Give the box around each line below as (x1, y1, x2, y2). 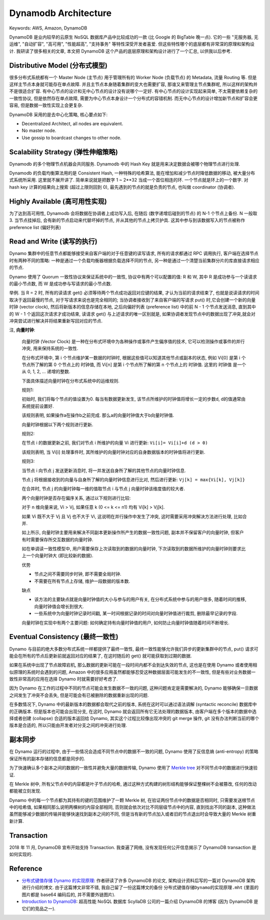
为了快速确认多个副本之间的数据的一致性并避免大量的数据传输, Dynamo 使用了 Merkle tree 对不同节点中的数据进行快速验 (9, 765, 257, 771)
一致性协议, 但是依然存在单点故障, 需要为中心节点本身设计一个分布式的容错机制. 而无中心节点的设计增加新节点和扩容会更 (9, 95, 257, 101)
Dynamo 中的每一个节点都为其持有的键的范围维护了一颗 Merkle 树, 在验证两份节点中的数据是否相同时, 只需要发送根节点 (9, 797, 255, 803)
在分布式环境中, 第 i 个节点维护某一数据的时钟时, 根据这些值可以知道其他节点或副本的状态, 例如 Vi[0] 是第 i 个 (21, 354, 246, 360)
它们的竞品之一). (21, 905, 56, 911)
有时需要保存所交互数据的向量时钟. (21, 536, 93, 542)
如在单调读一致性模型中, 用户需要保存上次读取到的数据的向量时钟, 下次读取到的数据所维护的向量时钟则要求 (21, 545, 241, 552)
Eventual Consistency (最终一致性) (9, 632, 118, 641)
